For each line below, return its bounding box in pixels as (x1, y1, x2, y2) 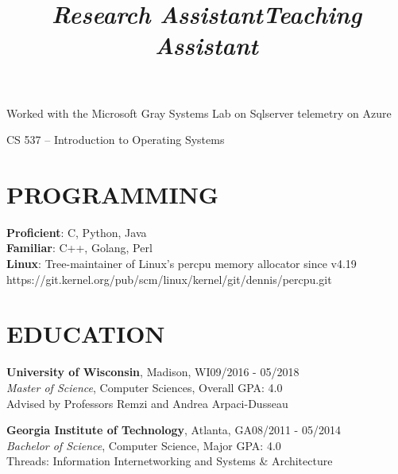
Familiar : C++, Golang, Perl (6, 239, 153, 256)
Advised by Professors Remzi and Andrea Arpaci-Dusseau (6, 394, 288, 411)
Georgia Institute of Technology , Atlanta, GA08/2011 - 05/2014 (6, 422, 341, 438)
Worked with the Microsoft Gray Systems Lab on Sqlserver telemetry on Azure (6, 104, 392, 121)
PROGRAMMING (6, 177, 219, 210)
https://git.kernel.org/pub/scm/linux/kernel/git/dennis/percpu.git (6, 270, 332, 287)
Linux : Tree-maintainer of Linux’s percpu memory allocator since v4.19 (6, 255, 357, 272)
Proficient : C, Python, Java (6, 223, 147, 240)
